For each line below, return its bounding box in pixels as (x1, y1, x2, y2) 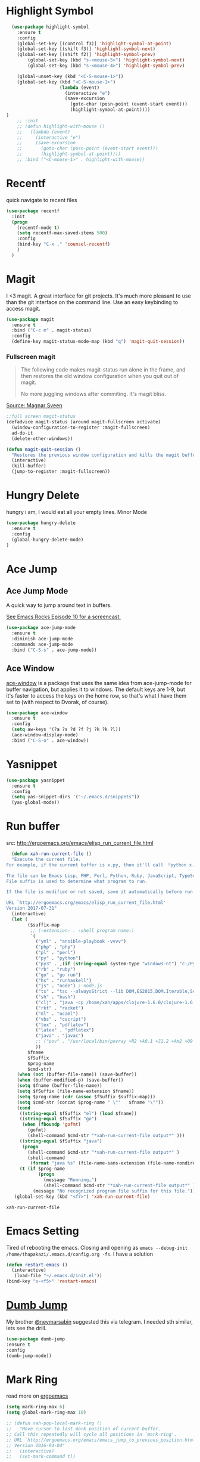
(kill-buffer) (11, 463, 46, 469)
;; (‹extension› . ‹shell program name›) (30, 927, 135, 934)
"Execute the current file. (11, 856, 82, 862)
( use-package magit (6, 316, 55, 323)
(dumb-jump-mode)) (6, 1352, 52, 1359)
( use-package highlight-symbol (11, 24, 89, 30)
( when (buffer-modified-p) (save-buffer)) (17, 1077, 124, 1083)
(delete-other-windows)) (11, 435, 73, 442)
